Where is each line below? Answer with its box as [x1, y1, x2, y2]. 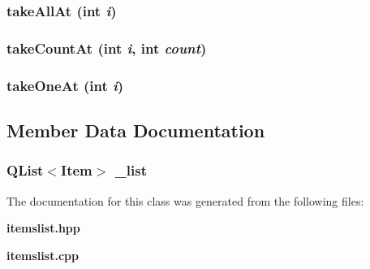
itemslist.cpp [6, 246, 79, 263]
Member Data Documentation [6, 117, 265, 142]
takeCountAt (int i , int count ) [6, 37, 207, 58]
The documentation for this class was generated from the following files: [6, 192, 364, 209]
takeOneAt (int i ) [6, 75, 124, 95]
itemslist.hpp [6, 219, 80, 236]
